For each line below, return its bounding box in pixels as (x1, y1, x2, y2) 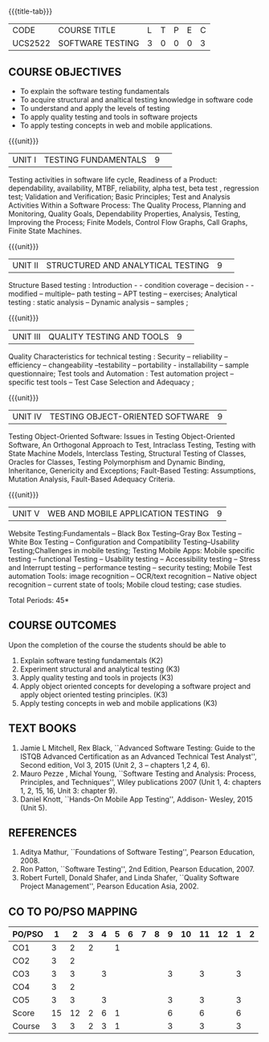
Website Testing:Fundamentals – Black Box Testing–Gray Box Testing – (8, 529, 243, 538)
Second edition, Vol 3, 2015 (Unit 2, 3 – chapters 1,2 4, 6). (19, 760, 210, 769)
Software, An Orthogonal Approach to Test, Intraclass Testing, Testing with (8, 441, 256, 449)
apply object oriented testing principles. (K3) (19, 690, 169, 699)
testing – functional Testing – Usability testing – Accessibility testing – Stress (8, 554, 261, 564)
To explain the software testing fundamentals (19, 87, 170, 96)
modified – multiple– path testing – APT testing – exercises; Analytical (8, 289, 238, 298)
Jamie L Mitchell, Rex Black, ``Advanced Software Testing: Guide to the (19, 743, 255, 753)
